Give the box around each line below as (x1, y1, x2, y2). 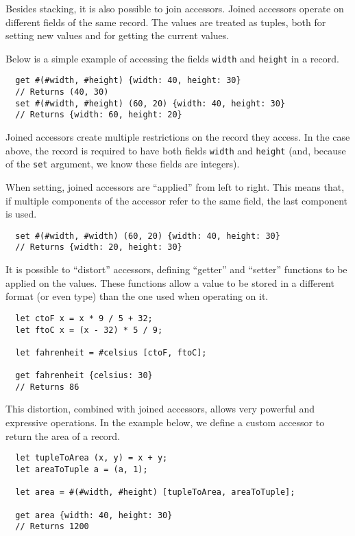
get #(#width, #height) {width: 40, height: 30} (15, 75, 241, 86)
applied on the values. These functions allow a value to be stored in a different (5, 275, 334, 290)
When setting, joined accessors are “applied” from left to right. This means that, (5, 179, 345, 194)
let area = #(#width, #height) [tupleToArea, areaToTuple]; (15, 487, 295, 498)
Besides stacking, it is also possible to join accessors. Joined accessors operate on (5, 1, 344, 15)
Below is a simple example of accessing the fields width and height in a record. (5, 51, 339, 65)
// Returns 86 (15, 382, 79, 392)
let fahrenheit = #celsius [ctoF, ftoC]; (15, 347, 207, 358)
